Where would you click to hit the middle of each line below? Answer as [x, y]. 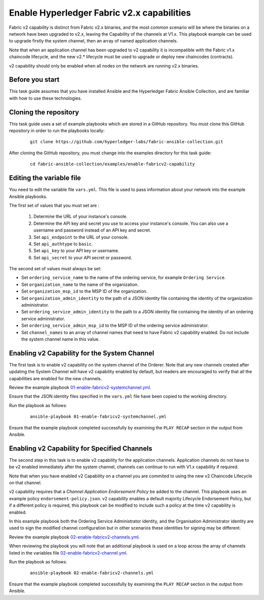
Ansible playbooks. [28, 196]
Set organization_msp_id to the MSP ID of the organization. [84, 291]
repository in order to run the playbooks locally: [57, 131]
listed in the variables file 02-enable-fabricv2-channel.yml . [68, 553]
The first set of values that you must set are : [54, 205]
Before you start [34, 80]
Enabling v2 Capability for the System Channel [82, 353]
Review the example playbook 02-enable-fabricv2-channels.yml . [75, 537]
